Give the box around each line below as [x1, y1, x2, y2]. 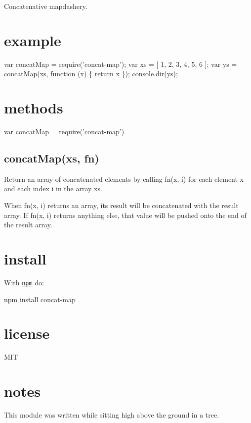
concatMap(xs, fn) [4, 151, 99, 166]
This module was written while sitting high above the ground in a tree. [4, 410, 219, 420]
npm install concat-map [4, 294, 76, 304]
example [4, 30, 61, 50]
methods [4, 98, 63, 118]
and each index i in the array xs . [4, 183, 102, 194]
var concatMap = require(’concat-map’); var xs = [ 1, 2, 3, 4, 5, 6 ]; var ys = [4, 58, 237, 69]
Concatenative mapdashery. [4, 1, 87, 11]
